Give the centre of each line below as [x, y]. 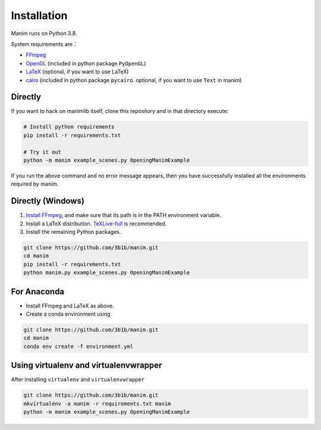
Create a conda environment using [68, 314]
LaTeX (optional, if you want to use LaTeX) [77, 72]
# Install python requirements [69, 127]
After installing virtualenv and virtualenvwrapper [78, 379]
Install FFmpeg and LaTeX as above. [70, 306]
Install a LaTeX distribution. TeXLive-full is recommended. [96, 224]
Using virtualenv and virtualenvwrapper [86, 365]
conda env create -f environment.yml [78, 346]
